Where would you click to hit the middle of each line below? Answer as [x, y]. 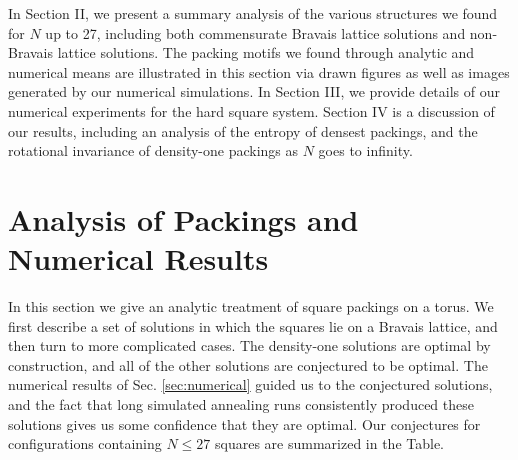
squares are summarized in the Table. [330, 443]
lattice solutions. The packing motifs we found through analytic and [266, 52]
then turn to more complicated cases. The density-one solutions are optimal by [249, 345]
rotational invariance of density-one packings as [153, 150]
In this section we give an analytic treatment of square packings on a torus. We [251, 306]
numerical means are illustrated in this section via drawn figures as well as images [259, 71]
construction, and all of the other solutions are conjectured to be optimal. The [248, 364]
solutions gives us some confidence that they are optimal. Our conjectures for [244, 423]
